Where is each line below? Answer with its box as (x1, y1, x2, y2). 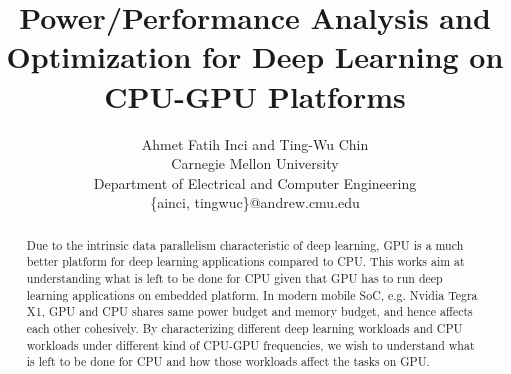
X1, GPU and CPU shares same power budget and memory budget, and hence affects (26, 303, 473, 320)
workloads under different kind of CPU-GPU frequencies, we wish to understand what (26, 336, 475, 353)
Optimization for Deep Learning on (6, 36, 504, 77)
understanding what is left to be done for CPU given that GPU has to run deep (26, 269, 443, 286)
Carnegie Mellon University (171, 153, 339, 174)
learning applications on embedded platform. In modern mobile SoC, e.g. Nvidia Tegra (26, 286, 478, 303)
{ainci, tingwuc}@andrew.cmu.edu (150, 192, 360, 213)
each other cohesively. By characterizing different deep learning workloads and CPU (26, 319, 463, 336)
